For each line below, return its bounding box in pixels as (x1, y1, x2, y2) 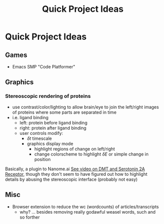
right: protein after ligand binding (19, 125, 87, 131)
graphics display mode (27, 140, 73, 146)
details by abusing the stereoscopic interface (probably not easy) (5, 176, 138, 182)
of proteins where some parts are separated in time (12, 109, 117, 115)
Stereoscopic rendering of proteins (5, 93, 91, 99)
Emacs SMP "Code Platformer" (12, 64, 75, 69)
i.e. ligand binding (12, 114, 49, 120)
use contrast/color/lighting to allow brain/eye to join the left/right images (12, 104, 159, 110)
